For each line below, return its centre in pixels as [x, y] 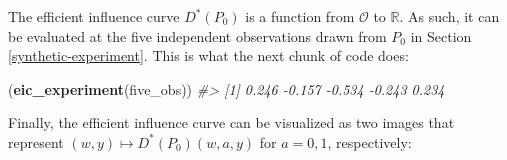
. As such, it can [449, 16]
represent [36, 141]
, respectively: [369, 141]
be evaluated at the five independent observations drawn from [197, 35]
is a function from [300, 16]
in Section [441, 35]
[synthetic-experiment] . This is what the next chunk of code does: [208, 55]
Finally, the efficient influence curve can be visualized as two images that [231, 122]
